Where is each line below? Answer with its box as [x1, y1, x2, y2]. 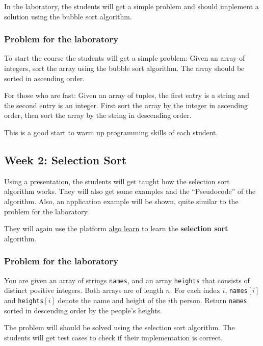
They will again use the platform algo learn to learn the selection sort [4, 223, 228, 234]
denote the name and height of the [58, 294, 166, 305]
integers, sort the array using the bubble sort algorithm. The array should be [4, 63, 245, 73]
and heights [4, 294, 44, 305]
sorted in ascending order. [4, 72, 85, 83]
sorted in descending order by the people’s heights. [4, 305, 162, 315]
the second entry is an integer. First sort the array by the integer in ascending [4, 100, 248, 110]
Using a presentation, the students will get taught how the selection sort [4, 176, 230, 186]
